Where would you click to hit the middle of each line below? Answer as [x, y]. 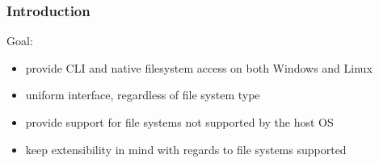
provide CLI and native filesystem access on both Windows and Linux [199, 67]
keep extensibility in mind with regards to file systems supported [186, 149]
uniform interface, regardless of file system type [143, 95]
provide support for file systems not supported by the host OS [179, 122]
